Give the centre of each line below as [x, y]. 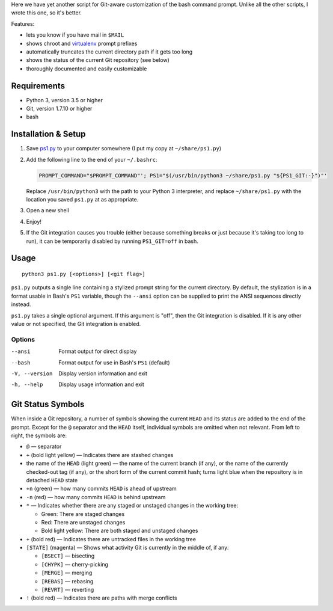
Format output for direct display [98, 351]
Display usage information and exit [101, 384]
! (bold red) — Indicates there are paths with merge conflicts [102, 598]
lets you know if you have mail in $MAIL [75, 35]
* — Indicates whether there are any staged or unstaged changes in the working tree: [132, 506]
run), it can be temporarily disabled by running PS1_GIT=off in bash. [112, 241]
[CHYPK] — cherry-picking [75, 564]
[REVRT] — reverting [68, 590]
